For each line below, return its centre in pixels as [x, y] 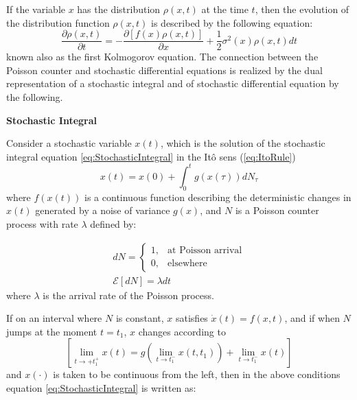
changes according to [182, 331]
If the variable [36, 9]
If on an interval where [54, 318]
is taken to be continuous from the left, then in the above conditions [197, 374]
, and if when [312, 318]
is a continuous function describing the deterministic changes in [218, 197]
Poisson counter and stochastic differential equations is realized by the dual [164, 70]
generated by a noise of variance [103, 210]
